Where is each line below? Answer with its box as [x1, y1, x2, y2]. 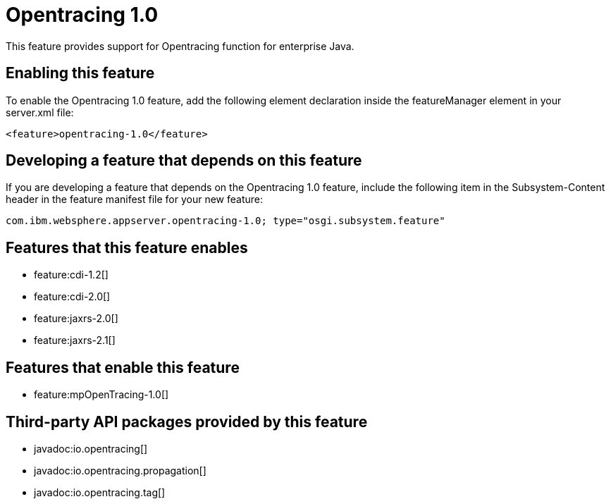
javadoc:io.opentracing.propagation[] [34, 464, 206, 477]
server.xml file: [6, 106, 74, 118]
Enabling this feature [6, 64, 155, 82]
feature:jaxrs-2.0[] [34, 312, 118, 325]
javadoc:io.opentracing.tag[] [34, 486, 166, 498]
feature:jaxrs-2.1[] [34, 334, 116, 347]
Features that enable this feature [6, 358, 240, 376]
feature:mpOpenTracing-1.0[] [34, 388, 169, 401]
